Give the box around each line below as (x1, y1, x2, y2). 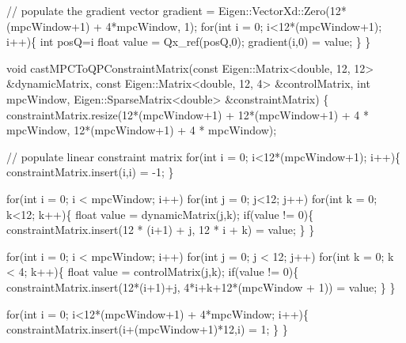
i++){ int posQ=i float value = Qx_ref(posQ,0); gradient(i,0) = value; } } (6, 33, 371, 50)
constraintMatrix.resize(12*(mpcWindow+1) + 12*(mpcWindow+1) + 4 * (6, 106, 370, 122)
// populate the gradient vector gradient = (6, 2, 215, 18)
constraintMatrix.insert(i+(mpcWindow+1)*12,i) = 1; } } (6, 321, 288, 337)
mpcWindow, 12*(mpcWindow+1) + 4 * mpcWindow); (6, 122, 277, 138)
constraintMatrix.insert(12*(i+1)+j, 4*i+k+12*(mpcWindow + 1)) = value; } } (6, 278, 396, 295)
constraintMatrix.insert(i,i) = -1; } (6, 164, 174, 180)
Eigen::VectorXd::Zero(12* (218, 2, 347, 18)
